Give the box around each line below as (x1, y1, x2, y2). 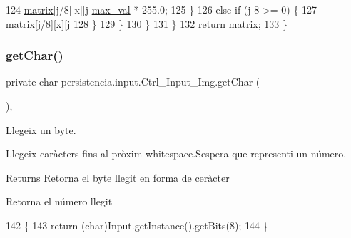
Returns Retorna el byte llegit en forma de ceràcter (6, 170, 230, 185)
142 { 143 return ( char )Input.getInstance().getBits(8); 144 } (6, 217, 268, 232)
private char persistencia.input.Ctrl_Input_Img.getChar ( (6, 74, 260, 89)
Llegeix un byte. (6, 122, 76, 137)
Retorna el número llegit (6, 194, 113, 209)
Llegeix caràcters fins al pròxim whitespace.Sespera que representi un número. (6, 146, 347, 161)
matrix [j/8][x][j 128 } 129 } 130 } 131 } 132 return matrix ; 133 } (6, 16, 288, 31)
